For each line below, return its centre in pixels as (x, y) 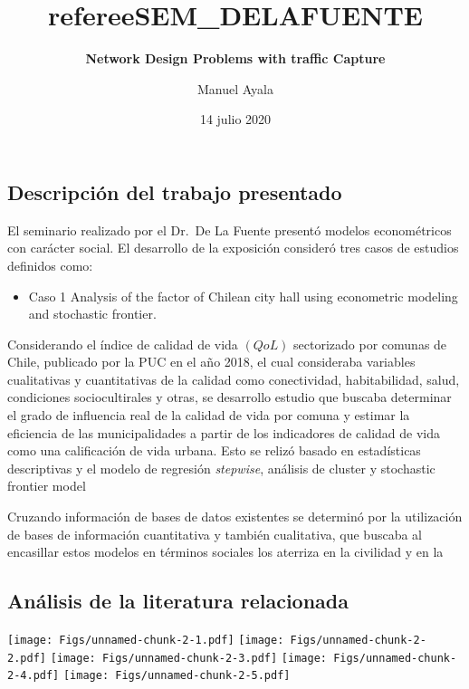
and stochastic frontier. (92, 314)
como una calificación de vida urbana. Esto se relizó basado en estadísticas (214, 450)
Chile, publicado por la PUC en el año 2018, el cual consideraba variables (211, 362)
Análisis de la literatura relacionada (178, 601)
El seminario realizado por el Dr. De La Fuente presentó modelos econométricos (230, 230)
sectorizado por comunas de (370, 344)
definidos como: (50, 265)
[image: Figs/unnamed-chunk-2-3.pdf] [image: (188, 658)
